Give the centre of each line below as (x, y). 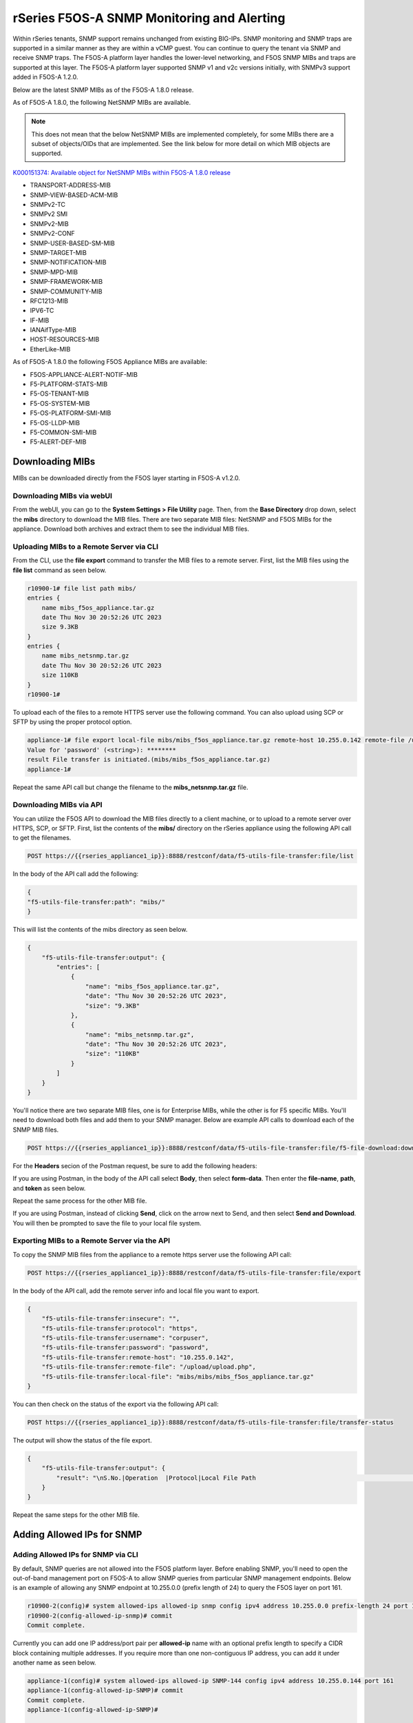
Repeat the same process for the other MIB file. (80, 1201)
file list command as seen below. (60, 570)
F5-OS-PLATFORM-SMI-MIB (71, 413)
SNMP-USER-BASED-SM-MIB (72, 243)
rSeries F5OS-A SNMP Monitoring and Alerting (149, 18)
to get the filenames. (42, 838)
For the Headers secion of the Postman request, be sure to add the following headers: (135, 1165)
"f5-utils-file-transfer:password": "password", (125, 1348)
